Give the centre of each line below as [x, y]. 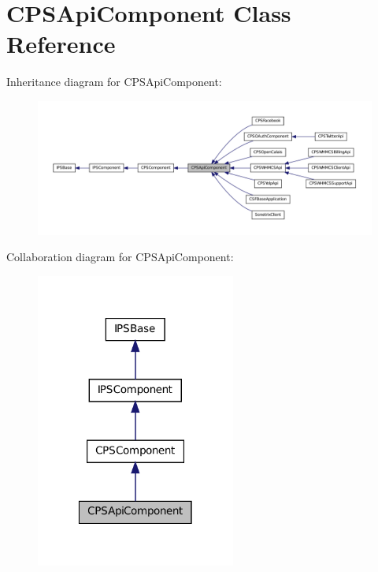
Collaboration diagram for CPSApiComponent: [120, 257]
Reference [61, 44]
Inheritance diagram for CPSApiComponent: [114, 82]
